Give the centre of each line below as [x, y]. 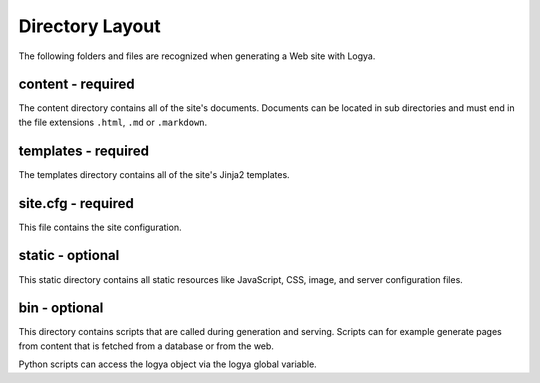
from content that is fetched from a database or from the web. [146, 346]
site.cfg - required [76, 203]
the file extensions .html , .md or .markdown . [113, 122]
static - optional [69, 255]
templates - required [84, 150]
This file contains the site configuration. [100, 227]
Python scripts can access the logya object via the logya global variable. [167, 364]
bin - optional [61, 308]
